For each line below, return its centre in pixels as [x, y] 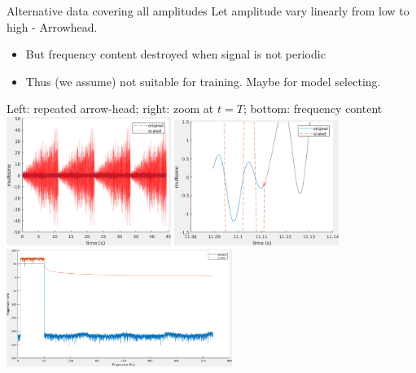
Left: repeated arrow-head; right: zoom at [110, 108]
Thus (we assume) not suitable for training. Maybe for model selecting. [203, 81]
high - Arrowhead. [52, 26]
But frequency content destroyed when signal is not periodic [175, 54]
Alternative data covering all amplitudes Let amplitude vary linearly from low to [208, 11]
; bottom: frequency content [313, 108]
